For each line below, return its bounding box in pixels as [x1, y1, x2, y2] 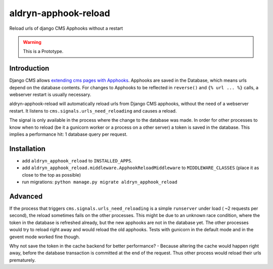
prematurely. [9, 257, 36, 263]
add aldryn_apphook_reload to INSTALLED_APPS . [22, 157, 132, 164]
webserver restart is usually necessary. [9, 91, 92, 98]
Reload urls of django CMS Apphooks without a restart [9, 25, 123, 31]
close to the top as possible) [22, 172, 81, 178]
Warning [23, 39, 41, 45]
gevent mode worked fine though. [9, 234, 80, 240]
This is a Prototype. [23, 48, 64, 55]
